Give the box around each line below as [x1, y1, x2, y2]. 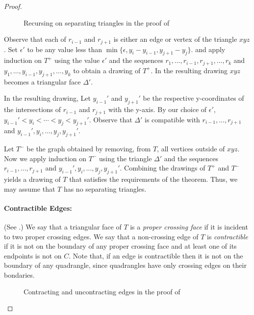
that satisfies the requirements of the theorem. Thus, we [69, 174, 238, 184]
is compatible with [145, 114, 200, 124]
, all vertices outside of [157, 143, 225, 154]
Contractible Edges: [4, 202, 72, 213]
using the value [54, 55, 100, 65]
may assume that [4, 183, 55, 194]
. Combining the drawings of [120, 163, 205, 173]
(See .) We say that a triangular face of [4, 222, 122, 232]
